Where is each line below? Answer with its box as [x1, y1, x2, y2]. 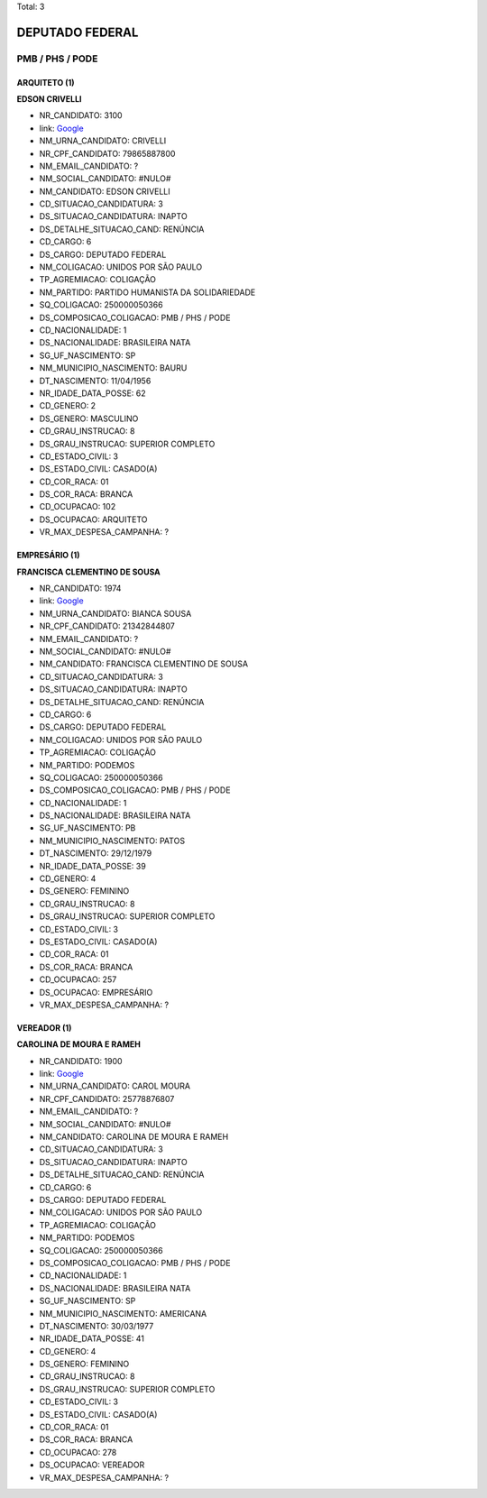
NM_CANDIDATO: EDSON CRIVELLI [39, 186, 170, 197]
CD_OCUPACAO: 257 [39, 974, 117, 985]
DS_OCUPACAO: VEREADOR [39, 1459, 145, 1470]
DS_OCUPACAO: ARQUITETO [39, 514, 148, 525]
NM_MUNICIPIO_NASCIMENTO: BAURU [39, 363, 188, 373]
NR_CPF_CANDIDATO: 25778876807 [39, 1093, 175, 1104]
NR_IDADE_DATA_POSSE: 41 [39, 1333, 144, 1344]
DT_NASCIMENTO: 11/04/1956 [39, 375, 152, 386]
